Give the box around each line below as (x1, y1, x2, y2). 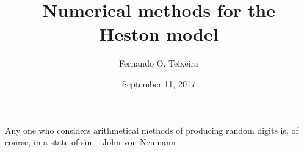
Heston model (99, 21, 219, 46)
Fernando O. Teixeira (118, 57, 199, 70)
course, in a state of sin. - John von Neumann (5, 136, 176, 148)
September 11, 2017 (122, 77, 195, 90)
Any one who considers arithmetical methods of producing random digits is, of (5, 123, 299, 136)
